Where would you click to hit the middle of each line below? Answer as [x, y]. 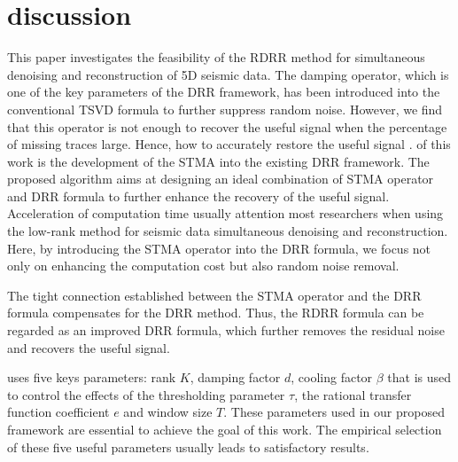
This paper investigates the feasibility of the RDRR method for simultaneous [216, 57]
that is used [419, 377]
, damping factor [235, 377]
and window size [168, 412]
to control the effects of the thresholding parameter [146, 394]
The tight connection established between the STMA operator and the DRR [214, 295]
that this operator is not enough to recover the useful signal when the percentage [227, 126]
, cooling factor [332, 377]
